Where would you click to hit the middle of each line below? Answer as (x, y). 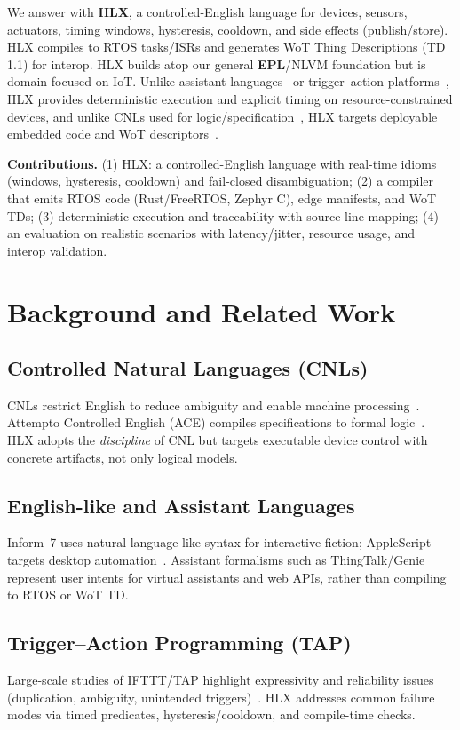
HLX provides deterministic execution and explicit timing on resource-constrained (230, 98)
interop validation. (57, 250)
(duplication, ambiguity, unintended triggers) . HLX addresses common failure (221, 697)
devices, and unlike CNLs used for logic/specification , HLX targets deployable (222, 116)
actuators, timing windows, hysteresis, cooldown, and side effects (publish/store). (228, 29)
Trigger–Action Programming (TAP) (179, 643)
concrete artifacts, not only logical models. (123, 457)
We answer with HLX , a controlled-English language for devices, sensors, (207, 12)
